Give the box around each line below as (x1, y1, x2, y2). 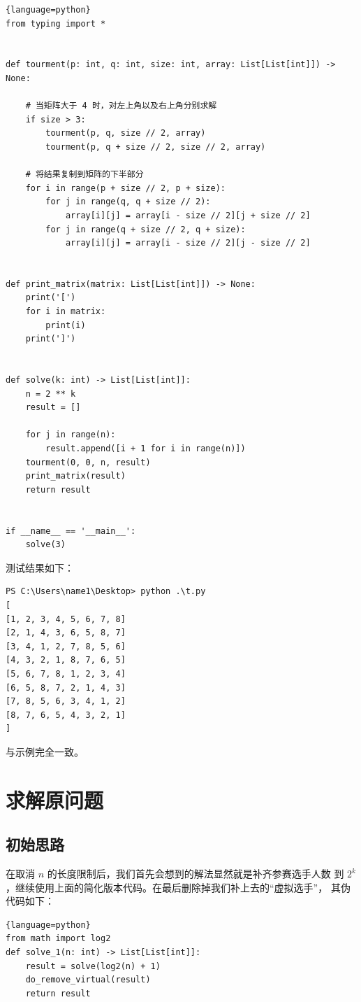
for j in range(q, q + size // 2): (45, 197, 211, 207)
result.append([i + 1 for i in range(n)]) (45, 444, 246, 453)
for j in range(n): (25, 430, 116, 440)
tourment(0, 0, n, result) (25, 457, 151, 467)
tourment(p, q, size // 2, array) (45, 128, 206, 139)
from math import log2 (6, 933, 111, 944)
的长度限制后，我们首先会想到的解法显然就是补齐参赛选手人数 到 (47, 866, 344, 881)
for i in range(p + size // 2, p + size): (25, 183, 226, 193)
